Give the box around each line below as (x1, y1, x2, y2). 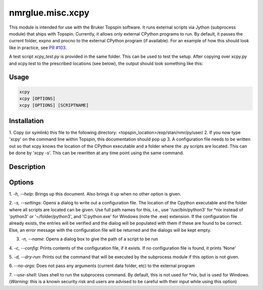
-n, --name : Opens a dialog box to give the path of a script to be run (21, 236, 158, 242)
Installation (9, 117, 44, 125)
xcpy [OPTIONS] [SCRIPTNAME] (19, 103, 89, 108)
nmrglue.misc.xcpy (9, 7, 90, 18)
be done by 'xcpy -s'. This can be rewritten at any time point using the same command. (9, 150, 184, 156)
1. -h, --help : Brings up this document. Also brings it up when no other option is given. (9, 191, 182, 197)
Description (9, 163, 46, 171)
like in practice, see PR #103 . (9, 44, 67, 51)
